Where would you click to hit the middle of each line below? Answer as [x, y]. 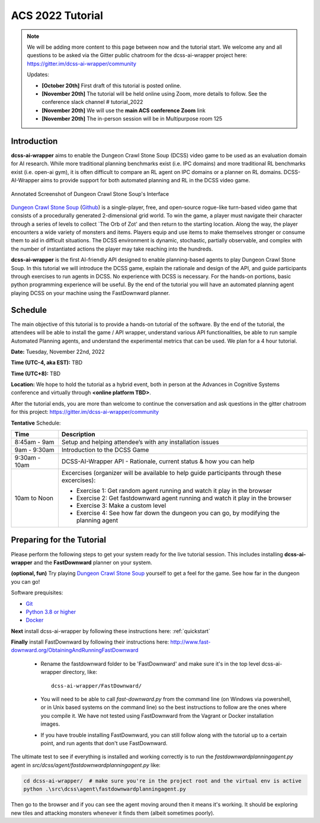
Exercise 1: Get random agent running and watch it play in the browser [174, 491]
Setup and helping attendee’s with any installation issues [140, 442]
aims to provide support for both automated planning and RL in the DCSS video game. [145, 181]
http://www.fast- [191, 642]
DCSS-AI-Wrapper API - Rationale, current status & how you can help [158, 461]
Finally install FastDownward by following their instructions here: [90, 642]
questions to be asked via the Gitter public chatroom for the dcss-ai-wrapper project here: [137, 55]
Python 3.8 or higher [51, 612]
